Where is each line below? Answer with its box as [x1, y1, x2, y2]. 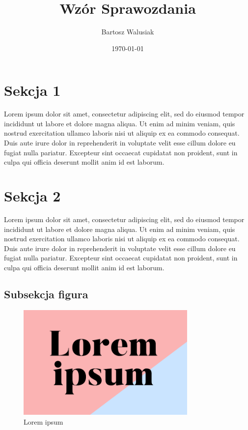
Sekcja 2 [4, 186, 61, 205]
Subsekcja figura [4, 286, 88, 301]
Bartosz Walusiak [101, 27, 154, 37]
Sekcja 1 [4, 80, 61, 100]
